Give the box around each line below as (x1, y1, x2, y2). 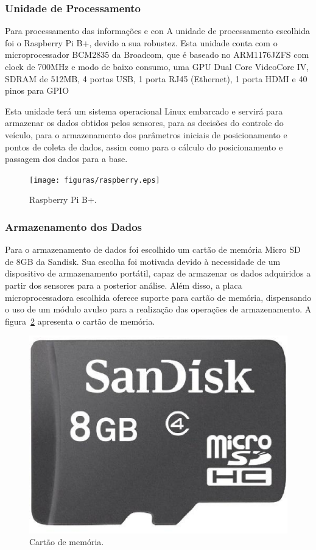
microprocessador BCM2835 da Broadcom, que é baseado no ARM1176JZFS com (5, 48, 309, 61)
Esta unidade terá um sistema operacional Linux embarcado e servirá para (5, 104, 283, 117)
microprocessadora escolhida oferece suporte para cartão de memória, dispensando (5, 291, 312, 303)
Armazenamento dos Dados (5, 219, 142, 234)
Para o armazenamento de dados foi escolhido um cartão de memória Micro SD (5, 243, 301, 256)
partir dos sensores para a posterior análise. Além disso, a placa (5, 279, 242, 291)
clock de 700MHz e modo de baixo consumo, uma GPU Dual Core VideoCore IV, (5, 60, 309, 72)
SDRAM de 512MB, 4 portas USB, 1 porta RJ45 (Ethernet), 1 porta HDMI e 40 (5, 72, 307, 85)
